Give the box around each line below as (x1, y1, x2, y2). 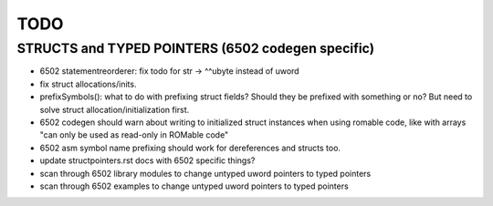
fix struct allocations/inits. (39, 78, 137, 89)
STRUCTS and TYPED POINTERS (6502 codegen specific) (16, 40, 374, 57)
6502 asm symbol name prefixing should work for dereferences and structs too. (39, 142, 341, 153)
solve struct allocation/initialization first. (39, 104, 190, 115)
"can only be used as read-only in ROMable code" (39, 129, 229, 140)
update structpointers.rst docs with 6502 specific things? (39, 155, 256, 166)
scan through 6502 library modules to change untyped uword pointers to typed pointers (39, 168, 372, 179)
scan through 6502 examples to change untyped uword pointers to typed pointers (39, 180, 349, 191)
